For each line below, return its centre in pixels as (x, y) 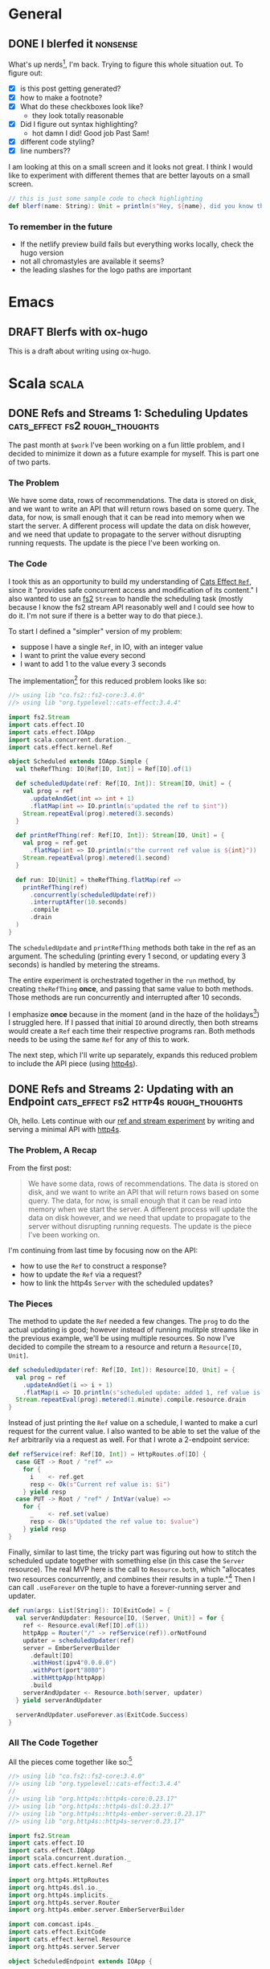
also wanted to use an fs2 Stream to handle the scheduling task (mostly (126, 598)
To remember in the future (60, 227)
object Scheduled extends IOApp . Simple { (79, 762)
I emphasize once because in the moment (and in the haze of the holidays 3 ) (134, 1013)
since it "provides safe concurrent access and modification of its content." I (133, 590)
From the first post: (40, 1168)
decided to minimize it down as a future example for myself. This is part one (134, 454)
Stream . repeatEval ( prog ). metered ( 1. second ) (97, 858)
